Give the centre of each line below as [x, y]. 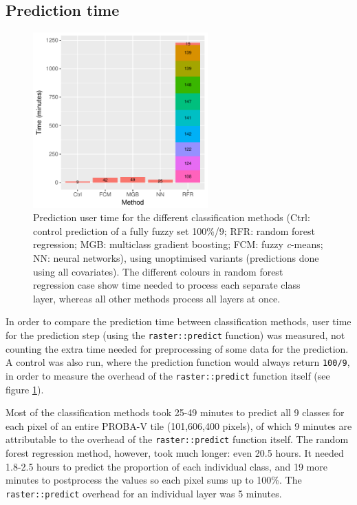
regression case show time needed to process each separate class [167, 285]
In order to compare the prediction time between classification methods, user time [178, 321]
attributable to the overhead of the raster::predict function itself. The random [177, 439]
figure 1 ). [25, 389]
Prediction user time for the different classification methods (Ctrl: [172, 217]
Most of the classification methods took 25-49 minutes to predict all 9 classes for [175, 412]
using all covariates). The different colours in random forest [158, 271]
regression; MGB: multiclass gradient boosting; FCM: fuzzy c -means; [178, 244]
